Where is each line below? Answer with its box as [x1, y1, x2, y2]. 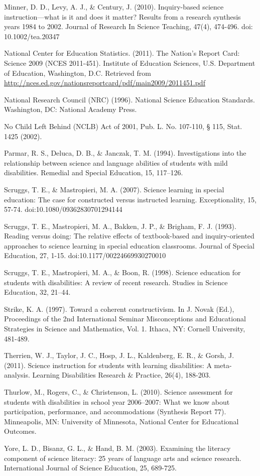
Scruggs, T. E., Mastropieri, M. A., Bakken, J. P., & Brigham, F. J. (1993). [4, 220, 236, 231]
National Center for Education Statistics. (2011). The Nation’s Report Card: [4, 48, 240, 58]
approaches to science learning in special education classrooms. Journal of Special [4, 240, 254, 251]
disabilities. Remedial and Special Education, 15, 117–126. [4, 167, 183, 178]
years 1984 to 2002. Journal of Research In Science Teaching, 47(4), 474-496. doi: [4, 21, 253, 32]
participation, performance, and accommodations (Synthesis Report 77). [4, 406, 226, 417]
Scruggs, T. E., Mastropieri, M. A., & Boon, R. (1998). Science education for [4, 267, 241, 278]
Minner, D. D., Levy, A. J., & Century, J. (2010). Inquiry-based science [4, 2, 224, 12]
